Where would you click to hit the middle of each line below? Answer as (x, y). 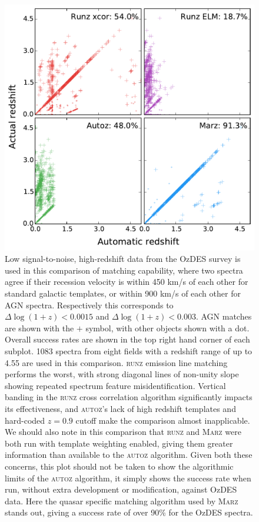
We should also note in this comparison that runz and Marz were (123, 432)
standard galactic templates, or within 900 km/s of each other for (123, 293)
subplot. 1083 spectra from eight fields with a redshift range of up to (129, 351)
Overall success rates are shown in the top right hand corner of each (127, 339)
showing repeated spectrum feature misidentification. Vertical (115, 385)
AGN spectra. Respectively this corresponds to (89, 305)
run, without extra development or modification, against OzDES (121, 489)
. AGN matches (224, 316)
